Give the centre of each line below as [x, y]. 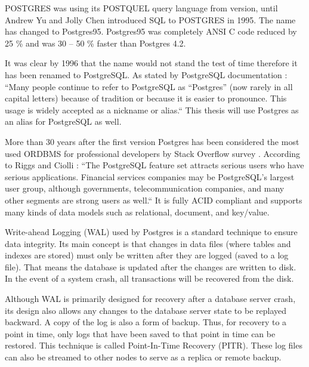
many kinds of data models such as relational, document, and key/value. [137, 212]
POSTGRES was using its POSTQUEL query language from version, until [141, 8]
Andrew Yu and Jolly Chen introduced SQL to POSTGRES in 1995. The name [150, 19]
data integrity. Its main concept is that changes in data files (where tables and [148, 243]
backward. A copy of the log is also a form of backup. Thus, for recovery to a [146, 322]
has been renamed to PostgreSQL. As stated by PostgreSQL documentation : [146, 74]
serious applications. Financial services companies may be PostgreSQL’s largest [150, 176]
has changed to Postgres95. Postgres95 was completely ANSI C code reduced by [151, 31]
